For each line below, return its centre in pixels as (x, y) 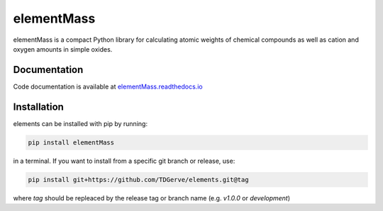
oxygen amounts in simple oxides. (63, 49)
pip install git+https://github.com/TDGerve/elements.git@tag (138, 179)
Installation (38, 107)
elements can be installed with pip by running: (81, 123)
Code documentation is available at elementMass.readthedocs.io (108, 86)
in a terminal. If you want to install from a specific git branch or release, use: (124, 161)
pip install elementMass (71, 142)
